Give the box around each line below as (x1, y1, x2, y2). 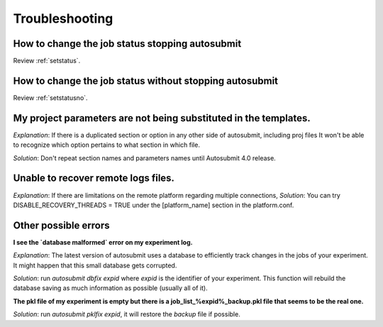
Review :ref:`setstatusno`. (13, 93, 88, 102)
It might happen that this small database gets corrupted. (13, 261, 177, 270)
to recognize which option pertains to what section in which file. (13, 140, 200, 149)
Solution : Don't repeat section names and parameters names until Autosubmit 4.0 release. (13, 153, 276, 162)
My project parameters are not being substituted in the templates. (13, 112, 311, 124)
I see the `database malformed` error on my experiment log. (13, 238, 193, 246)
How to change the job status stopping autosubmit (13, 38, 242, 50)
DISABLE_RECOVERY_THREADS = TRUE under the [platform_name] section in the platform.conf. (13, 201, 294, 209)
